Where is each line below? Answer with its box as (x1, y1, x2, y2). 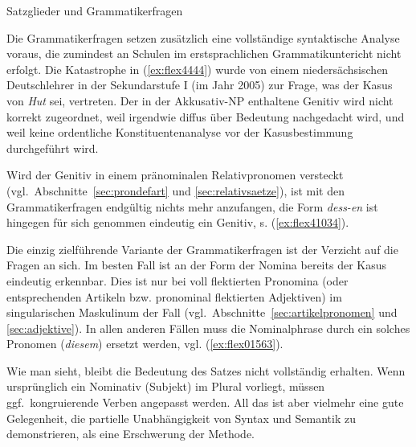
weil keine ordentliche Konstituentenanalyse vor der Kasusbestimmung (6, 124, 353, 141)
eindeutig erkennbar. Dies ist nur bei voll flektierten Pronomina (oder (6, 272, 349, 289)
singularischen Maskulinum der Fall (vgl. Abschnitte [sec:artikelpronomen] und (6, 304, 398, 321)
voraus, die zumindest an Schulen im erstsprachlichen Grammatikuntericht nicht (6, 45, 402, 62)
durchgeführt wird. (6, 139, 99, 156)
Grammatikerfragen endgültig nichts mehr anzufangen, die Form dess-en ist (6, 198, 378, 215)
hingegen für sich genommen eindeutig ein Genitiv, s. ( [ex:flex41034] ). (6, 214, 349, 231)
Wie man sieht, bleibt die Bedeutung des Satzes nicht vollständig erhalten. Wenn (6, 362, 406, 379)
